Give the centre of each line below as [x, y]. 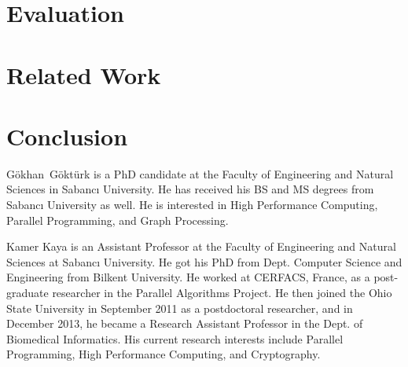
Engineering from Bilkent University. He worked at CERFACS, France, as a [188, 277]
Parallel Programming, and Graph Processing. [118, 220]
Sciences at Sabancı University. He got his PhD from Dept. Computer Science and [204, 261]
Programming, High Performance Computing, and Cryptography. [164, 354]
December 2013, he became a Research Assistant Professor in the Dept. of [185, 323]
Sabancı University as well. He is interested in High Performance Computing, [192, 205]
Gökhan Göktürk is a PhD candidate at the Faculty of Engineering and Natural [200, 173]
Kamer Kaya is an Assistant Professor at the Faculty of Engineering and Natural [201, 246]
